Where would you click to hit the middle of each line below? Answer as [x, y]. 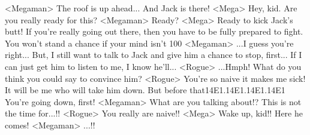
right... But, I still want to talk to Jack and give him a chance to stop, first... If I [154, 55]
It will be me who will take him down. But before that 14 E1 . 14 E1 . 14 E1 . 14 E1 [145, 90]
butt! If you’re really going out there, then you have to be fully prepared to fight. [154, 31]
